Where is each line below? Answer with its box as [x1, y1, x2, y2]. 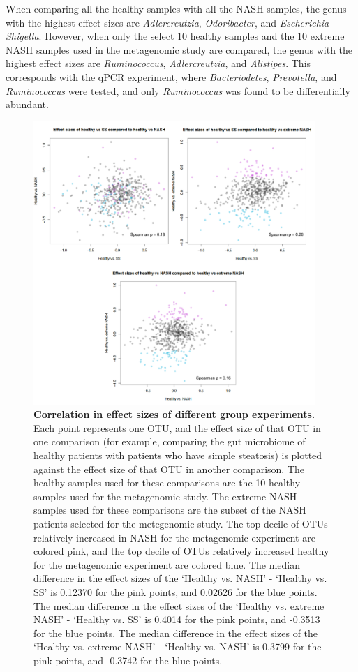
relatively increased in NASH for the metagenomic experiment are [33, 530, 315, 544]
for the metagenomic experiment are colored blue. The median [33, 557, 301, 572]
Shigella [6, 29, 39, 43]
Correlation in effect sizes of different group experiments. [33, 407, 315, 421]
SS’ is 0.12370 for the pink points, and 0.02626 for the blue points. [33, 585, 318, 599]
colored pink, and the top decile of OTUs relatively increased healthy [33, 544, 329, 558]
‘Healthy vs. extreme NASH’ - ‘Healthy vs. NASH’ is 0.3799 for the [33, 639, 322, 654]
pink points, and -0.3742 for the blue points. [33, 652, 223, 667]
